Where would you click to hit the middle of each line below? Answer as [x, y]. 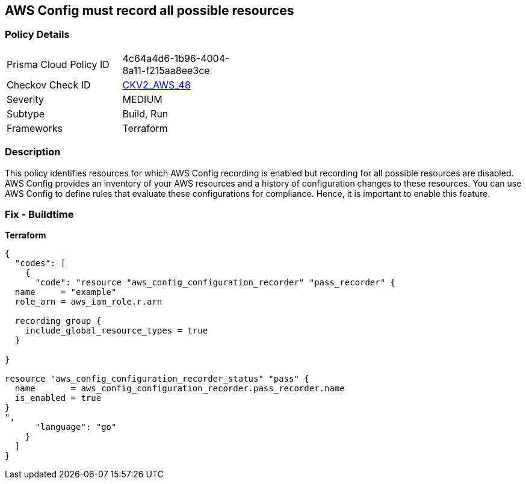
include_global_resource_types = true [116, 331]
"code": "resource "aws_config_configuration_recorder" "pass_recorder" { [215, 283]
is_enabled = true [58, 398]
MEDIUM [142, 99]
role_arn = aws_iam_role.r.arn [88, 302]
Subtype [26, 113]
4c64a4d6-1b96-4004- [176, 58]
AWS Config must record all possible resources [150, 11]
